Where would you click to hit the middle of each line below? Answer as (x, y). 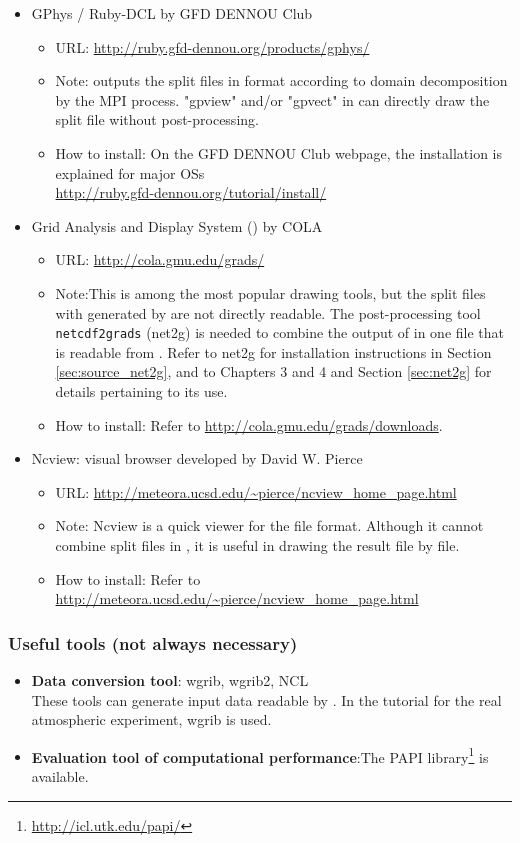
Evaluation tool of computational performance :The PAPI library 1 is (260, 755)
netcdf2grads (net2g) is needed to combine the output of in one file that (280, 332)
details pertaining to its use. (141, 390)
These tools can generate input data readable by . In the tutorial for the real (266, 699)
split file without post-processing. (157, 119)
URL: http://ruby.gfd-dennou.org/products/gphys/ (212, 46)
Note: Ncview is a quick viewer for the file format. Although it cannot (269, 525)
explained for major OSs (130, 172)
